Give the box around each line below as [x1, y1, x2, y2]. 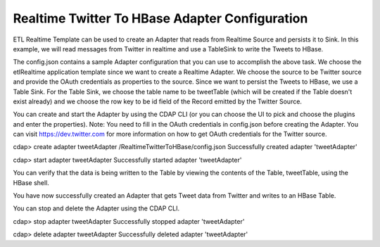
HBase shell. [13, 178, 49, 186]
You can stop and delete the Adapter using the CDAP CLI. [13, 204, 180, 213]
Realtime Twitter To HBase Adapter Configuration [13, 11, 308, 26]
